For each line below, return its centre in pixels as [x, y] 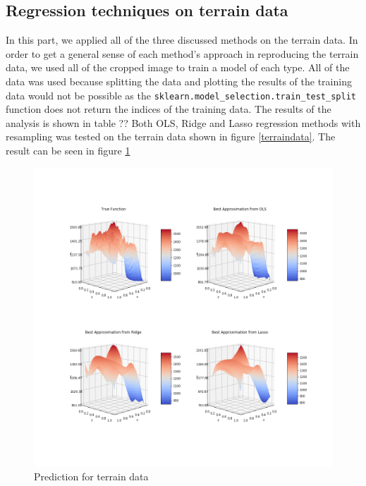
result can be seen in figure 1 [68, 151]
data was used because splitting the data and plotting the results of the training [179, 81]
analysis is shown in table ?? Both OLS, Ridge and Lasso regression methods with [183, 122]
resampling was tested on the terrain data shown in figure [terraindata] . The [171, 136]
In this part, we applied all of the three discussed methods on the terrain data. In [182, 40]
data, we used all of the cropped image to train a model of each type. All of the [178, 67]
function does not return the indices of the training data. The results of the [169, 109]
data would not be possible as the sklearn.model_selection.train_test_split [181, 95]
